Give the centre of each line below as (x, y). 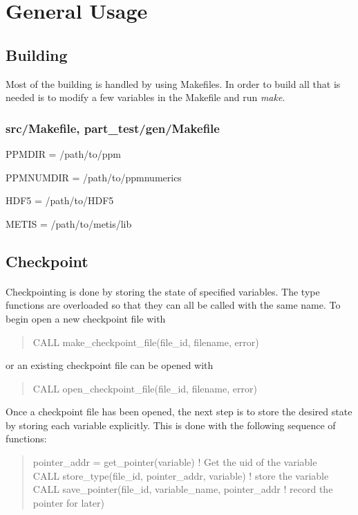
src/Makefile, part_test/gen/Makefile (113, 128)
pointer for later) (68, 502)
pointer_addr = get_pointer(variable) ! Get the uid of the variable (175, 462)
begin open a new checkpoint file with (86, 318)
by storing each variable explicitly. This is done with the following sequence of (171, 425)
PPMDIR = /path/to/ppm (63, 153)
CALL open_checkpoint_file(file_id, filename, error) (145, 388)
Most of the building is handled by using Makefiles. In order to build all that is (173, 83)
